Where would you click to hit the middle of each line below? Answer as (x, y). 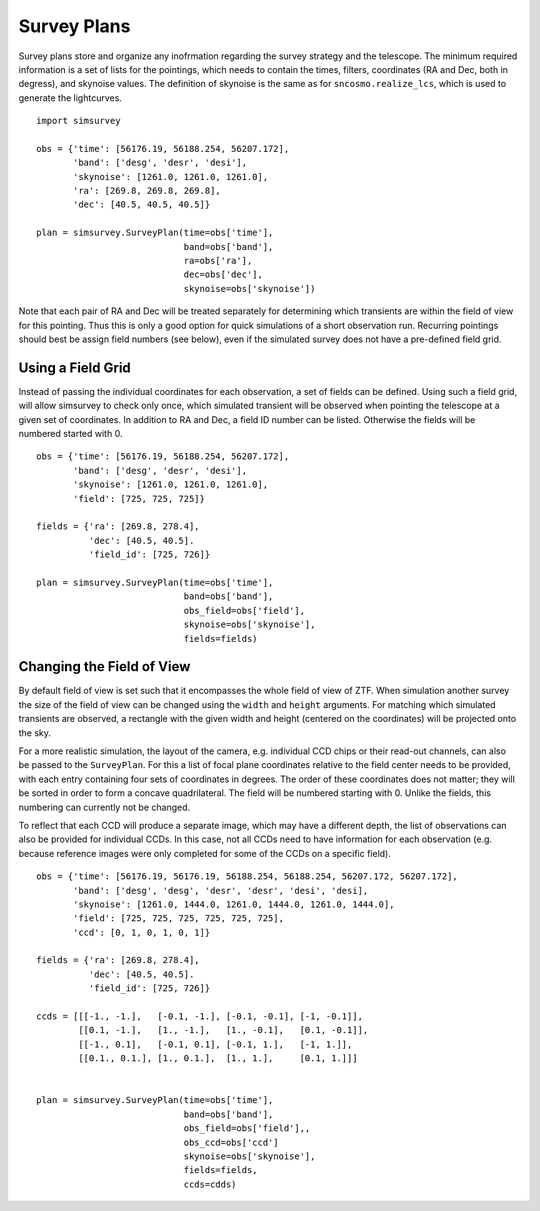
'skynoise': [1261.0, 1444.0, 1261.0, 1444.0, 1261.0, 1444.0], (234, 904)
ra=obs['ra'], (218, 261)
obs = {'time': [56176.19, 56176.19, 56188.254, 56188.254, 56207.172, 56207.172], (247, 876)
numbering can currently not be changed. (104, 807)
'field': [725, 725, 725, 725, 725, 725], (179, 918)
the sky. (35, 732)
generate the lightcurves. (70, 97)
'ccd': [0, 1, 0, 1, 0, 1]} (142, 932)
